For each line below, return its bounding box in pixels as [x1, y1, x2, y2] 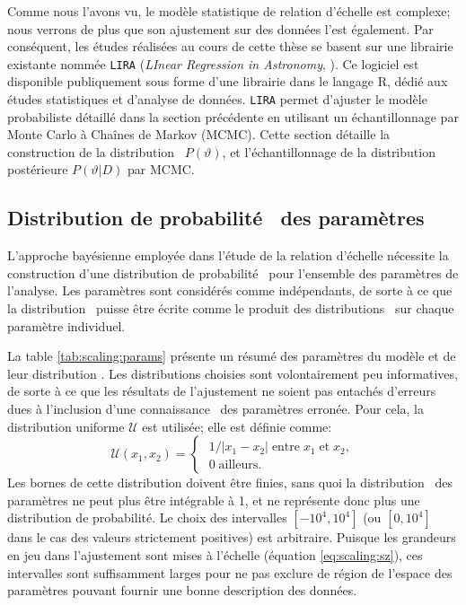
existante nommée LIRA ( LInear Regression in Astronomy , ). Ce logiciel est [7, 54, 419, 73]
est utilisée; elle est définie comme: [142, 416, 332, 435]
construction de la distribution [7, 142, 175, 161]
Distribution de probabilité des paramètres [7, 204, 425, 232]
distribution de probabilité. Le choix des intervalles [7, 508, 287, 527]
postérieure [7, 160, 68, 179]
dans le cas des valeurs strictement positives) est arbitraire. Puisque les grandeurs [7, 528, 456, 547]
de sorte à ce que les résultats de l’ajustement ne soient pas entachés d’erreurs [7, 381, 436, 400]
